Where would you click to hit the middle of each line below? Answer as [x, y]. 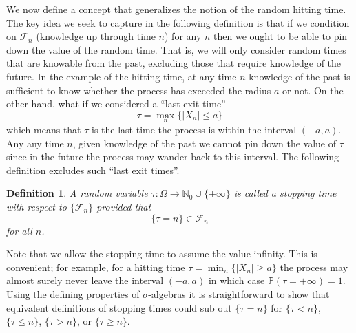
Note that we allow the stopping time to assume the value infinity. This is [162, 254]
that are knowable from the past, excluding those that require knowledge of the [174, 63]
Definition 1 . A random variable [77, 193]
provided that [124, 206]
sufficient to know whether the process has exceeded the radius [139, 90]
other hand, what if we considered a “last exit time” [116, 104]
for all [19, 230]
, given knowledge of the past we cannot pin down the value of [205, 143]
